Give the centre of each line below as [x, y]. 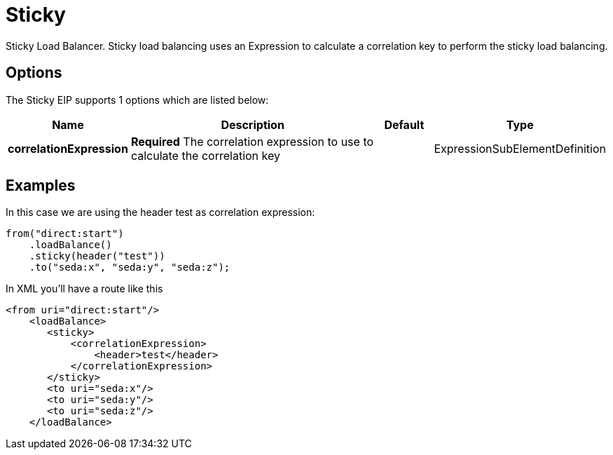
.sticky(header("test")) [97, 256]
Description [253, 124]
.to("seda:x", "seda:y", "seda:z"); [130, 267]
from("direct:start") [65, 234]
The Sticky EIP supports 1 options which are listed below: [137, 100]
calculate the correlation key [205, 155]
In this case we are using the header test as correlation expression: [160, 212]
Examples [41, 186]
